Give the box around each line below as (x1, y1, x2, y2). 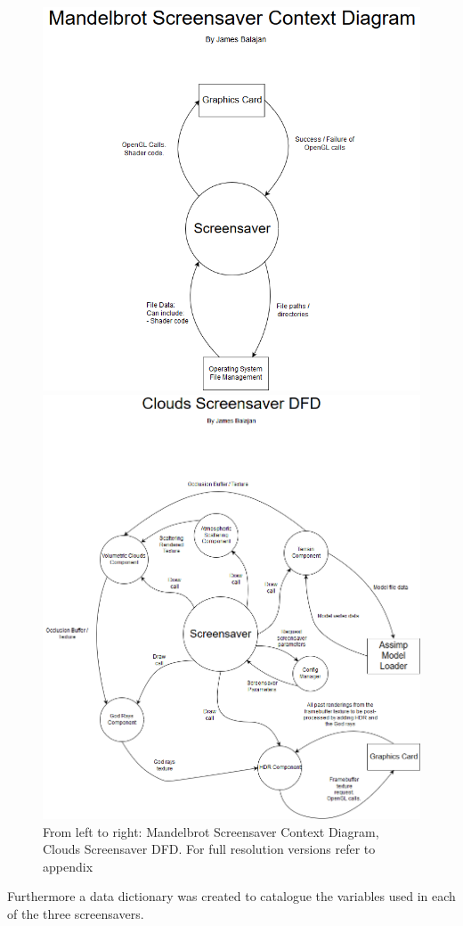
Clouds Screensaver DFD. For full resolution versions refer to (43, 840, 376, 858)
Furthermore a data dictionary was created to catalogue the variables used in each (7, 887, 456, 906)
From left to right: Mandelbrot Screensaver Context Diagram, (43, 822, 379, 840)
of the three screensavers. (7, 904, 144, 922)
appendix (43, 856, 93, 875)
